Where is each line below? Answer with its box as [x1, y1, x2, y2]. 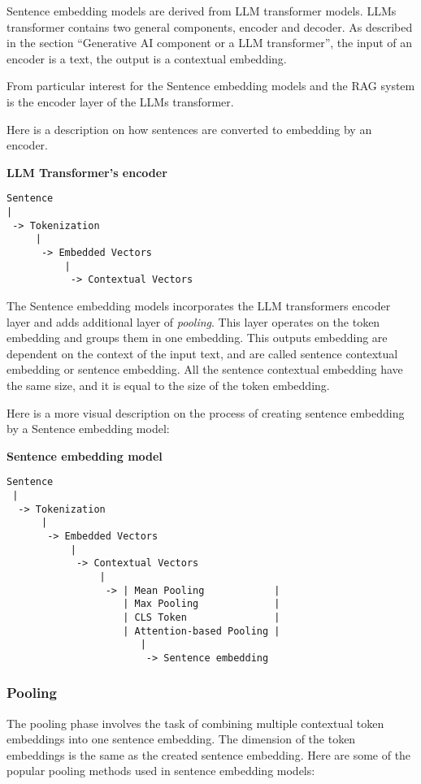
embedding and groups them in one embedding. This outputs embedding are [7, 329, 388, 346]
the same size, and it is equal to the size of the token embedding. [7, 376, 330, 393]
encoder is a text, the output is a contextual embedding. [7, 50, 287, 67]
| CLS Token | [123, 611, 280, 623]
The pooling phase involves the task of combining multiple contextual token [7, 714, 384, 731]
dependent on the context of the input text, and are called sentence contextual [7, 344, 398, 362]
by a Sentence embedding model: [7, 420, 170, 437]
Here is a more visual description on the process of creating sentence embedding [7, 404, 405, 421]
